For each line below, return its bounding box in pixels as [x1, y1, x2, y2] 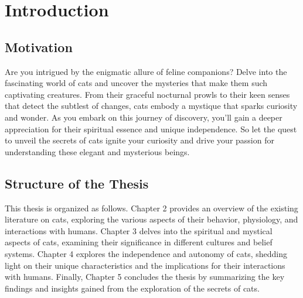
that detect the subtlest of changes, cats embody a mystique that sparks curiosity [5, 100, 298, 112]
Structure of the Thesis [5, 174, 149, 192]
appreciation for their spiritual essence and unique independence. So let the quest [5, 122, 297, 135]
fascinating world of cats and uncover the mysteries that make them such [5, 77, 268, 89]
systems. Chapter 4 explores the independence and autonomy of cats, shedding [5, 247, 287, 259]
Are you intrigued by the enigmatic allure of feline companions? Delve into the [5, 65, 287, 77]
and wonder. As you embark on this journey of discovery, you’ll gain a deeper [5, 111, 282, 123]
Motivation [5, 37, 73, 56]
